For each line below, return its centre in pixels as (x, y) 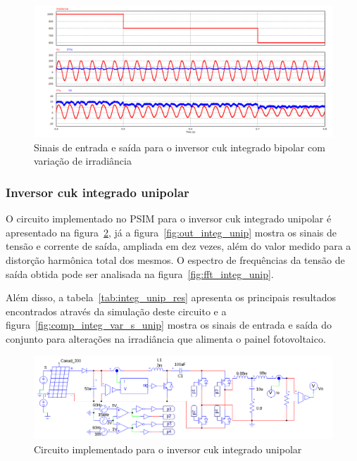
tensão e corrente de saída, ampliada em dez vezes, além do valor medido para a (178, 246)
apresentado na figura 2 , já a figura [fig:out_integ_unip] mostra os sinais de (171, 232)
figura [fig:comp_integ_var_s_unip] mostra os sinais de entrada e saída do (169, 325)
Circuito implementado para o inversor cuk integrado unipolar (168, 449)
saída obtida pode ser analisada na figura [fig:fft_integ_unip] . (140, 273)
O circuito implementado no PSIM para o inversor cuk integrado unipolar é (169, 219)
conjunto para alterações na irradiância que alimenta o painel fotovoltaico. (166, 338)
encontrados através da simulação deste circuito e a (116, 311)
